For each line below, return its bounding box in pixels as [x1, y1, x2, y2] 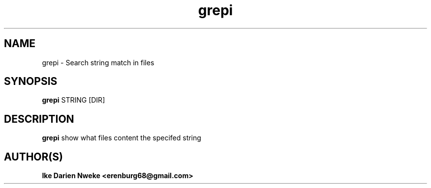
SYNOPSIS [4, 75, 58, 88]
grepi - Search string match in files [42, 58, 154, 67]
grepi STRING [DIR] [42, 96, 105, 105]
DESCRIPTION [4, 112, 74, 125]
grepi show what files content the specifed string [42, 134, 201, 142]
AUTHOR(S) [4, 150, 63, 163]
